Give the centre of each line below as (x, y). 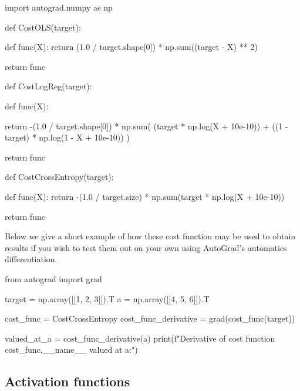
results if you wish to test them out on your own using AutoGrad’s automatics (146, 247)
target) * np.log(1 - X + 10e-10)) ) (67, 137)
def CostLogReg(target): (48, 86)
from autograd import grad (53, 278)
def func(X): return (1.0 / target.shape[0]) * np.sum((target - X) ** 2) (131, 47)
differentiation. (31, 259)
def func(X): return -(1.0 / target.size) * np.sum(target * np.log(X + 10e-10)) (145, 196)
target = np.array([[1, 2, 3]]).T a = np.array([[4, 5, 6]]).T (107, 298)
